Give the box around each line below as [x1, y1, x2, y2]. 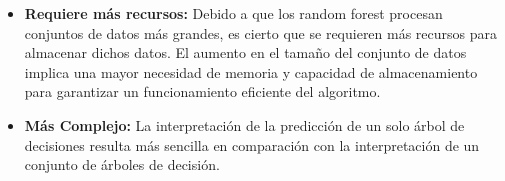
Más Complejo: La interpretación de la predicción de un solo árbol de [24, 114, 465, 135]
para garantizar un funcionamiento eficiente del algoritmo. [24, 81, 381, 102]
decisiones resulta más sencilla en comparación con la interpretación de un [24, 134, 480, 155]
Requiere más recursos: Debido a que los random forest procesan [24, 3, 443, 23]
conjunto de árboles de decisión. [24, 154, 220, 175]
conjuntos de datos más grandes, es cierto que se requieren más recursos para [24, 22, 498, 43]
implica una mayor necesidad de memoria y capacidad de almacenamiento [24, 61, 478, 82]
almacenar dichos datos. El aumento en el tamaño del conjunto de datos [24, 42, 467, 63]
